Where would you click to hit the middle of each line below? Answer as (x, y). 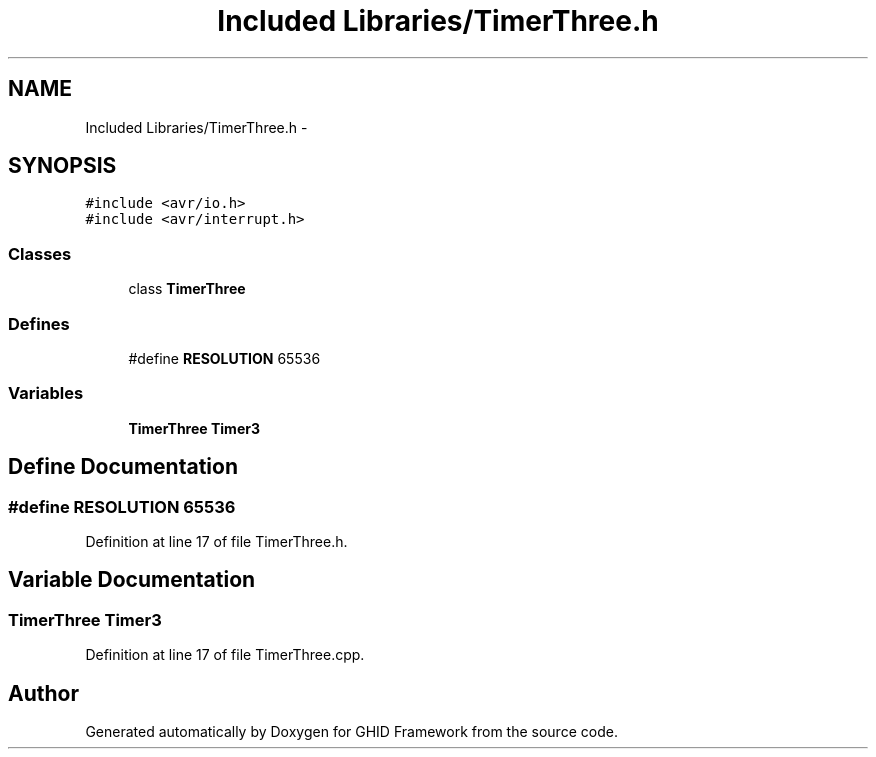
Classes (40, 253)
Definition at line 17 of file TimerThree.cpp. (225, 655)
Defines (39, 323)
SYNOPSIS (62, 166)
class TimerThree (187, 289)
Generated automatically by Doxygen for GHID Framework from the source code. (351, 731)
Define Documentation (123, 467)
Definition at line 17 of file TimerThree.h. (216, 541)
